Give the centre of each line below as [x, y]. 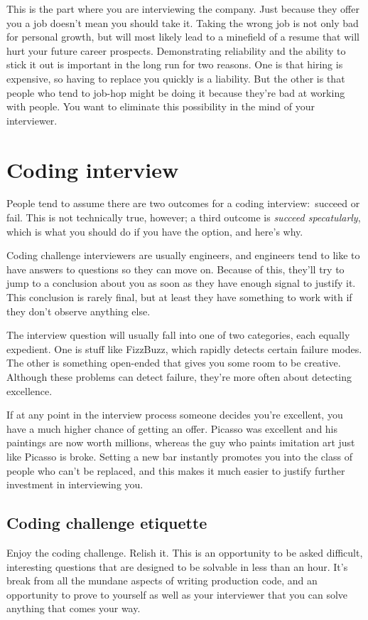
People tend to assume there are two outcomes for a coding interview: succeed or [183, 203]
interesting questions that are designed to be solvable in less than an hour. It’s [177, 566]
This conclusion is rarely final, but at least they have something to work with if [179, 297]
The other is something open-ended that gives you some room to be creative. [174, 363]
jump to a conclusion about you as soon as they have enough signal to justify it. [181, 283]
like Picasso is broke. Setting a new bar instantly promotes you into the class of [179, 456]
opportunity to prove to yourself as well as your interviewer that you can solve [177, 594]
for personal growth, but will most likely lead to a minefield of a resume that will [183, 37]
